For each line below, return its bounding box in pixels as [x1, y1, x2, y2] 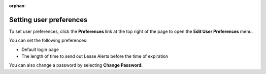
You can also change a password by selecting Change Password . [9, 62, 143, 68]
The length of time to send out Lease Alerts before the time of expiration [21, 53, 168, 59]
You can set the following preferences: [9, 37, 88, 44]
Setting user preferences [9, 15, 88, 24]
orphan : [9, 3, 26, 8]
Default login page [21, 47, 59, 52]
